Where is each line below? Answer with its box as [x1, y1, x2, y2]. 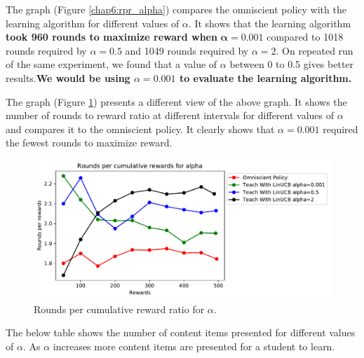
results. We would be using [6, 70, 130, 85]
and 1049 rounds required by [125, 43, 249, 57]
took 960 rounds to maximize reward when [6, 29, 217, 44]
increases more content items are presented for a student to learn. [53, 338, 335, 353]
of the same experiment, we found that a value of [6, 57, 217, 71]
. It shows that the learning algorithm [188, 15, 351, 30]
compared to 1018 [267, 29, 344, 44]
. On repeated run [276, 43, 353, 57]
